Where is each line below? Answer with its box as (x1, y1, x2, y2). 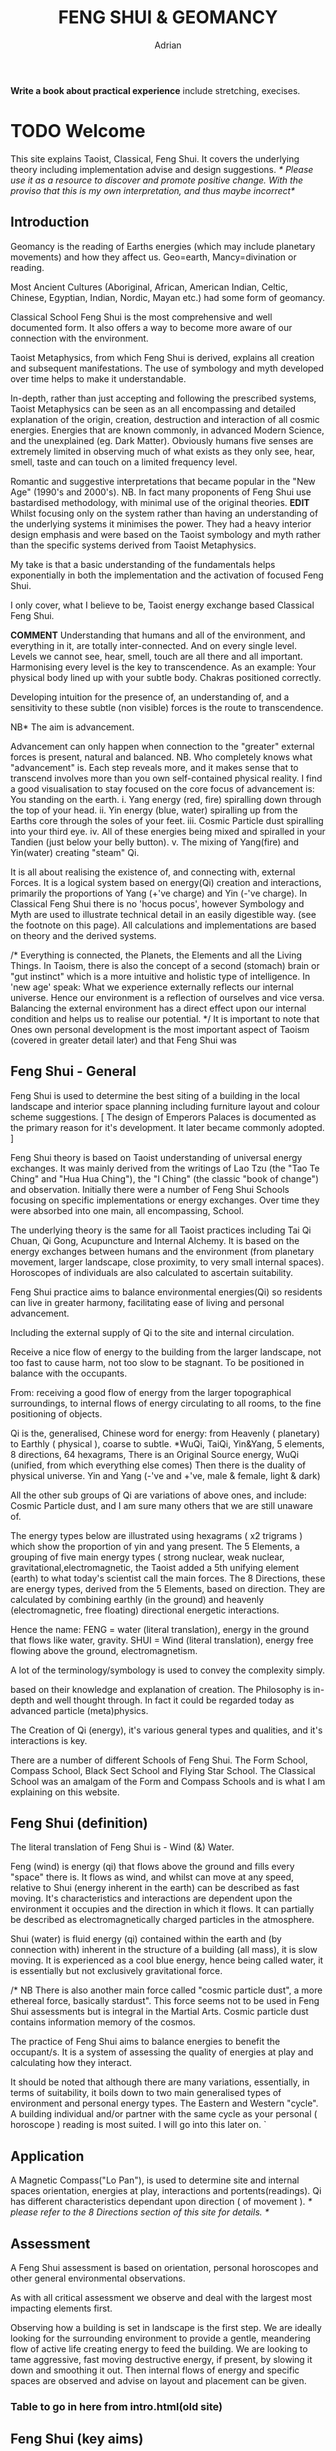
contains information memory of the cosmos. (10, 2016, 196, 2028)
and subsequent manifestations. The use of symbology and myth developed (10, 362, 325, 374)
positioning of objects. (10, 1407, 103, 1420)
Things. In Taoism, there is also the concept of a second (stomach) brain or (10, 959, 320, 971)
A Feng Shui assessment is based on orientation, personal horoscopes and (10, 2261, 319, 2273)
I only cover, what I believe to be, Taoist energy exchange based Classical (10, 599, 315, 611)
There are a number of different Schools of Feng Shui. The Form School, (10, 1754, 308, 1766)
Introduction (10, 214, 90, 231)
